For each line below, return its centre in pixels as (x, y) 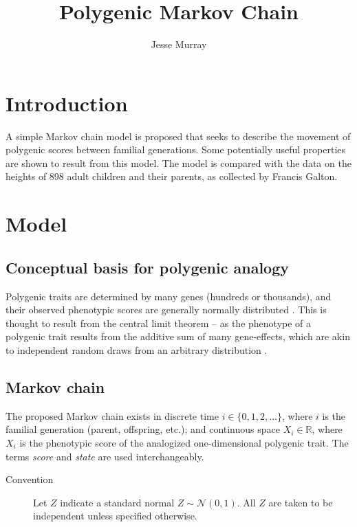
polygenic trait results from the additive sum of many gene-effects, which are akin (178, 336)
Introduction (67, 103)
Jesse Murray (179, 44)
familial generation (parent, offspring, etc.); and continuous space (143, 429)
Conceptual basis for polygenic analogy (147, 267)
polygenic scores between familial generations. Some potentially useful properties (176, 149)
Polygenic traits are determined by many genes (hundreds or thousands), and (169, 296)
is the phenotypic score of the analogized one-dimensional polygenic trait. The (184, 442)
